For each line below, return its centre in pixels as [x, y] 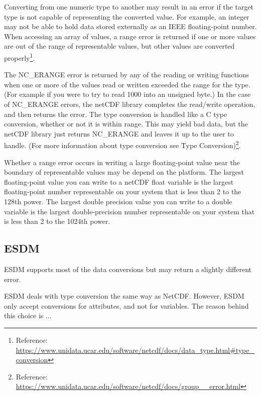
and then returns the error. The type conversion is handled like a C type [116, 114]
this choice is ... [28, 315]
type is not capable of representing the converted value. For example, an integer [127, 16]
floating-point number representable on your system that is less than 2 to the [123, 191]
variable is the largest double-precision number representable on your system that [129, 211]
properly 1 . [20, 57]
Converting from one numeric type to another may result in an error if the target [129, 7]
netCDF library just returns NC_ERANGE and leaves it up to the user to [119, 133]
